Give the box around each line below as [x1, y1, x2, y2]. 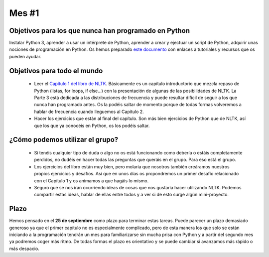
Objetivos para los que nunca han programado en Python [9, 26, 190, 35]
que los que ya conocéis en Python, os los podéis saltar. [34, 123, 150, 128]
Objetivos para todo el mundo [9, 66, 103, 75]
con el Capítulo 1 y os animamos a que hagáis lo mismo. [34, 177, 149, 184]
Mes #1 [9, 7, 39, 18]
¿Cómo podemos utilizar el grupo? [9, 135, 119, 144]
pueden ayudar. [9, 53, 42, 59]
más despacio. [9, 246, 39, 252]
